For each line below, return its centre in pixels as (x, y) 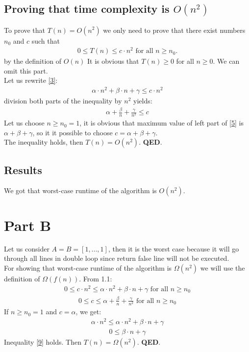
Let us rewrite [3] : (31, 80)
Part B (28, 225)
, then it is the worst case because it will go (174, 248)
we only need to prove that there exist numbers (174, 30)
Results (23, 169)
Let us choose (24, 123)
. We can (226, 61)
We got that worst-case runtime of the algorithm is (80, 190)
